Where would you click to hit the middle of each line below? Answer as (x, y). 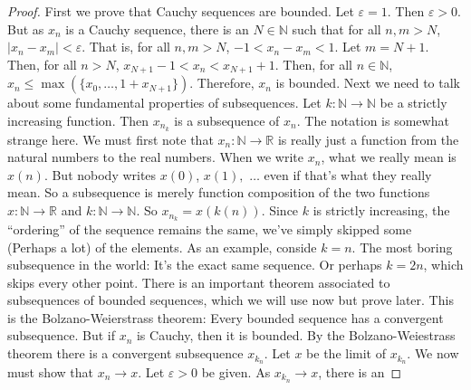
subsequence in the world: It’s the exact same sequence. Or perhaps (195, 265)
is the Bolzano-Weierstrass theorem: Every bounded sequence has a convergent (226, 317)
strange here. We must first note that (111, 139)
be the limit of (346, 353)
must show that (51, 371)
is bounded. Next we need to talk (368, 83)
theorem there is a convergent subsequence (125, 353)
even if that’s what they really (348, 174)
